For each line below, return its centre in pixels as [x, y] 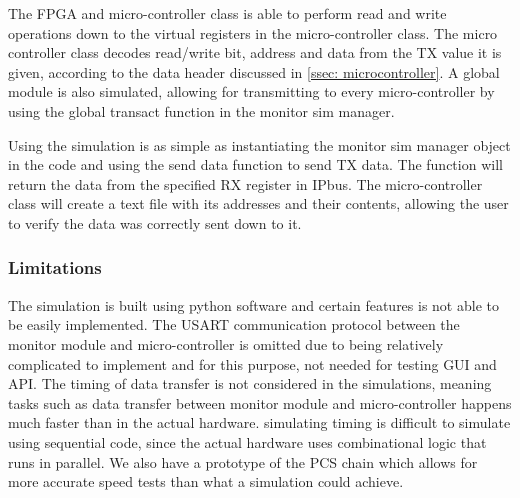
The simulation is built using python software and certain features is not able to [253, 304]
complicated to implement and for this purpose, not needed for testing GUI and [252, 363]
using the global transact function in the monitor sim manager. [201, 110]
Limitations [55, 267]
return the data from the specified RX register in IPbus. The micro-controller [245, 183]
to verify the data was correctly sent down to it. [155, 222]
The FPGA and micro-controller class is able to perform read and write [227, 13]
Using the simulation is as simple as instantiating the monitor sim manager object [259, 144]
